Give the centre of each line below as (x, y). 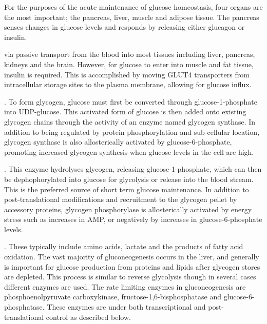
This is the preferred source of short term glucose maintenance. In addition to (127, 189)
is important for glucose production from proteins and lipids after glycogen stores (132, 266)
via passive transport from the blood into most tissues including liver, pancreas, (130, 54)
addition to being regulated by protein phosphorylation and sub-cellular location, (132, 131)
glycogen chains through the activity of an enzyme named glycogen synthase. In (130, 121)
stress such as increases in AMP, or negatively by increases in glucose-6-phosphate (133, 219)
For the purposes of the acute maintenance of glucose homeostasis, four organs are (133, 7)
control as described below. (88, 317)
